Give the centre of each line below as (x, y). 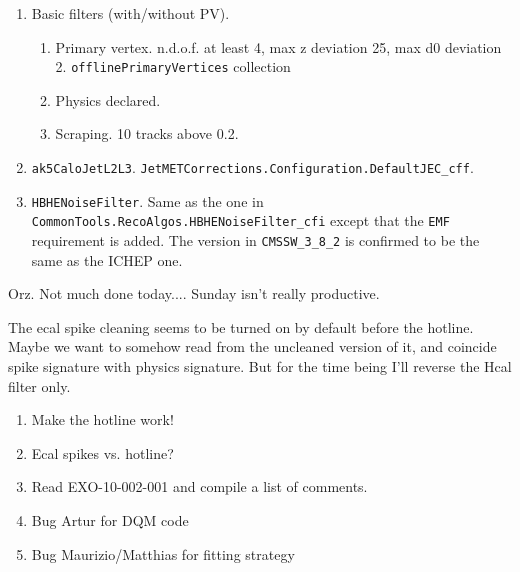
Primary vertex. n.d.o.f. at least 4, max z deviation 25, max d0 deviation (278, 46)
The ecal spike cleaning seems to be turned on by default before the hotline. (241, 326)
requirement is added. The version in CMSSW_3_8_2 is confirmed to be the (255, 240)
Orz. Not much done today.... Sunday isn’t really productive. (194, 293)
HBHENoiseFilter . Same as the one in (147, 200)
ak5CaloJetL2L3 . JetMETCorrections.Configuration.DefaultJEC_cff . (252, 167)
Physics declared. (108, 99)
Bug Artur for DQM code (110, 520)
